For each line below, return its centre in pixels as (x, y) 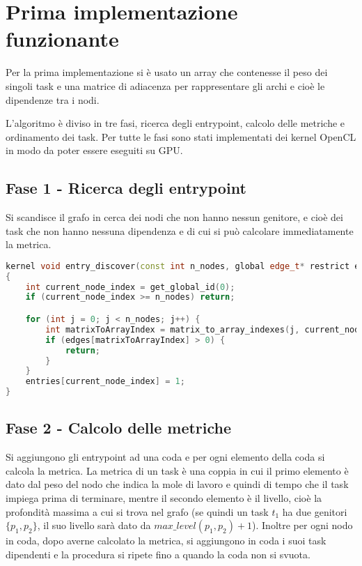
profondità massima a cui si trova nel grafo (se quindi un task (137, 511)
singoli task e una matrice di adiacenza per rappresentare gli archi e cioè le (165, 85)
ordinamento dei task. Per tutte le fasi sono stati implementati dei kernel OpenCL (181, 136)
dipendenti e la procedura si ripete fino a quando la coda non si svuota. (158, 554)
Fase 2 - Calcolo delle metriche (119, 428)
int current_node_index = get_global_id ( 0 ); (130, 287)
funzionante (62, 39)
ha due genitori (315, 511)
